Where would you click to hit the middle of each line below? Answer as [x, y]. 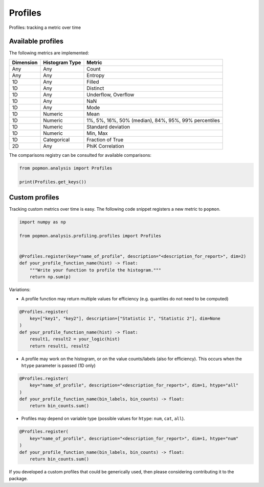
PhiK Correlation [105, 146]
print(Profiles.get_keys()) [53, 182]
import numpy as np [43, 222]
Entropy [95, 75]
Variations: [20, 290]
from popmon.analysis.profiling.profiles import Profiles [90, 236]
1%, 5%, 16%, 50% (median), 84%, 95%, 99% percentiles [153, 120]
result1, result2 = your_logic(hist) [75, 339]
